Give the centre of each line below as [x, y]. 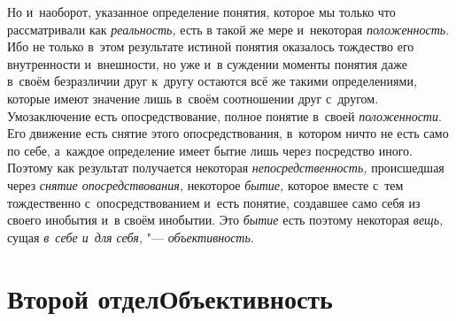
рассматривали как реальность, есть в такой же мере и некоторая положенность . [228, 29]
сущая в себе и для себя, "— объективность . [131, 237]
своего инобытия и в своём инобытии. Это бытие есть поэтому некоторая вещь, [225, 220]
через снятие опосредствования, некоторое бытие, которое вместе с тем [205, 184]
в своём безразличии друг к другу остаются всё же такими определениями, [212, 81]
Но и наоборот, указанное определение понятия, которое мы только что [201, 11]
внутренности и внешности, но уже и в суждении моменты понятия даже [207, 63]
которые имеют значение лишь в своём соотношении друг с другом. [193, 98]
